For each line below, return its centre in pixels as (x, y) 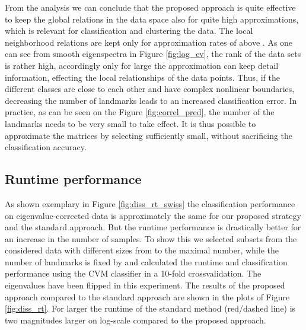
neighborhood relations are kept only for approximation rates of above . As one (149, 42)
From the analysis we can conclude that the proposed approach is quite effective (150, 7)
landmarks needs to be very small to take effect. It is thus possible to (130, 123)
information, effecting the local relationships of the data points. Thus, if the (142, 77)
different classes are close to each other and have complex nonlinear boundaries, (150, 89)
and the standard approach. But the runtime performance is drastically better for (153, 227)
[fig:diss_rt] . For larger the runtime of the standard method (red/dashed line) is (150, 308)
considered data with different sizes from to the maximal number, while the (142, 250)
